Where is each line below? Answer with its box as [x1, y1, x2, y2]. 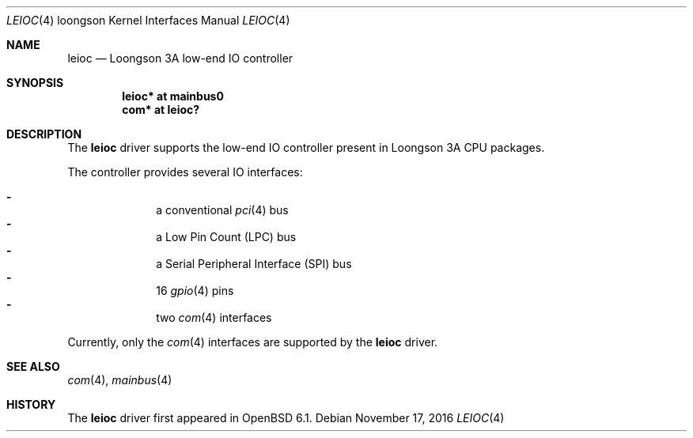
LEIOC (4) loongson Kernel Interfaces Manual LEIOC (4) [6, 13, 290, 27]
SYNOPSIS [6, 76, 64, 89]
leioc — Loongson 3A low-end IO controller [67, 51, 293, 65]
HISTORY [6, 398, 56, 411]
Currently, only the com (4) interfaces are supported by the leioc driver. [67, 335, 438, 349]
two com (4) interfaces [156, 311, 272, 324]
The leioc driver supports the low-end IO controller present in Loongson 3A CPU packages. [67, 141, 545, 154]
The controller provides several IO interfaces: [67, 165, 303, 179]
